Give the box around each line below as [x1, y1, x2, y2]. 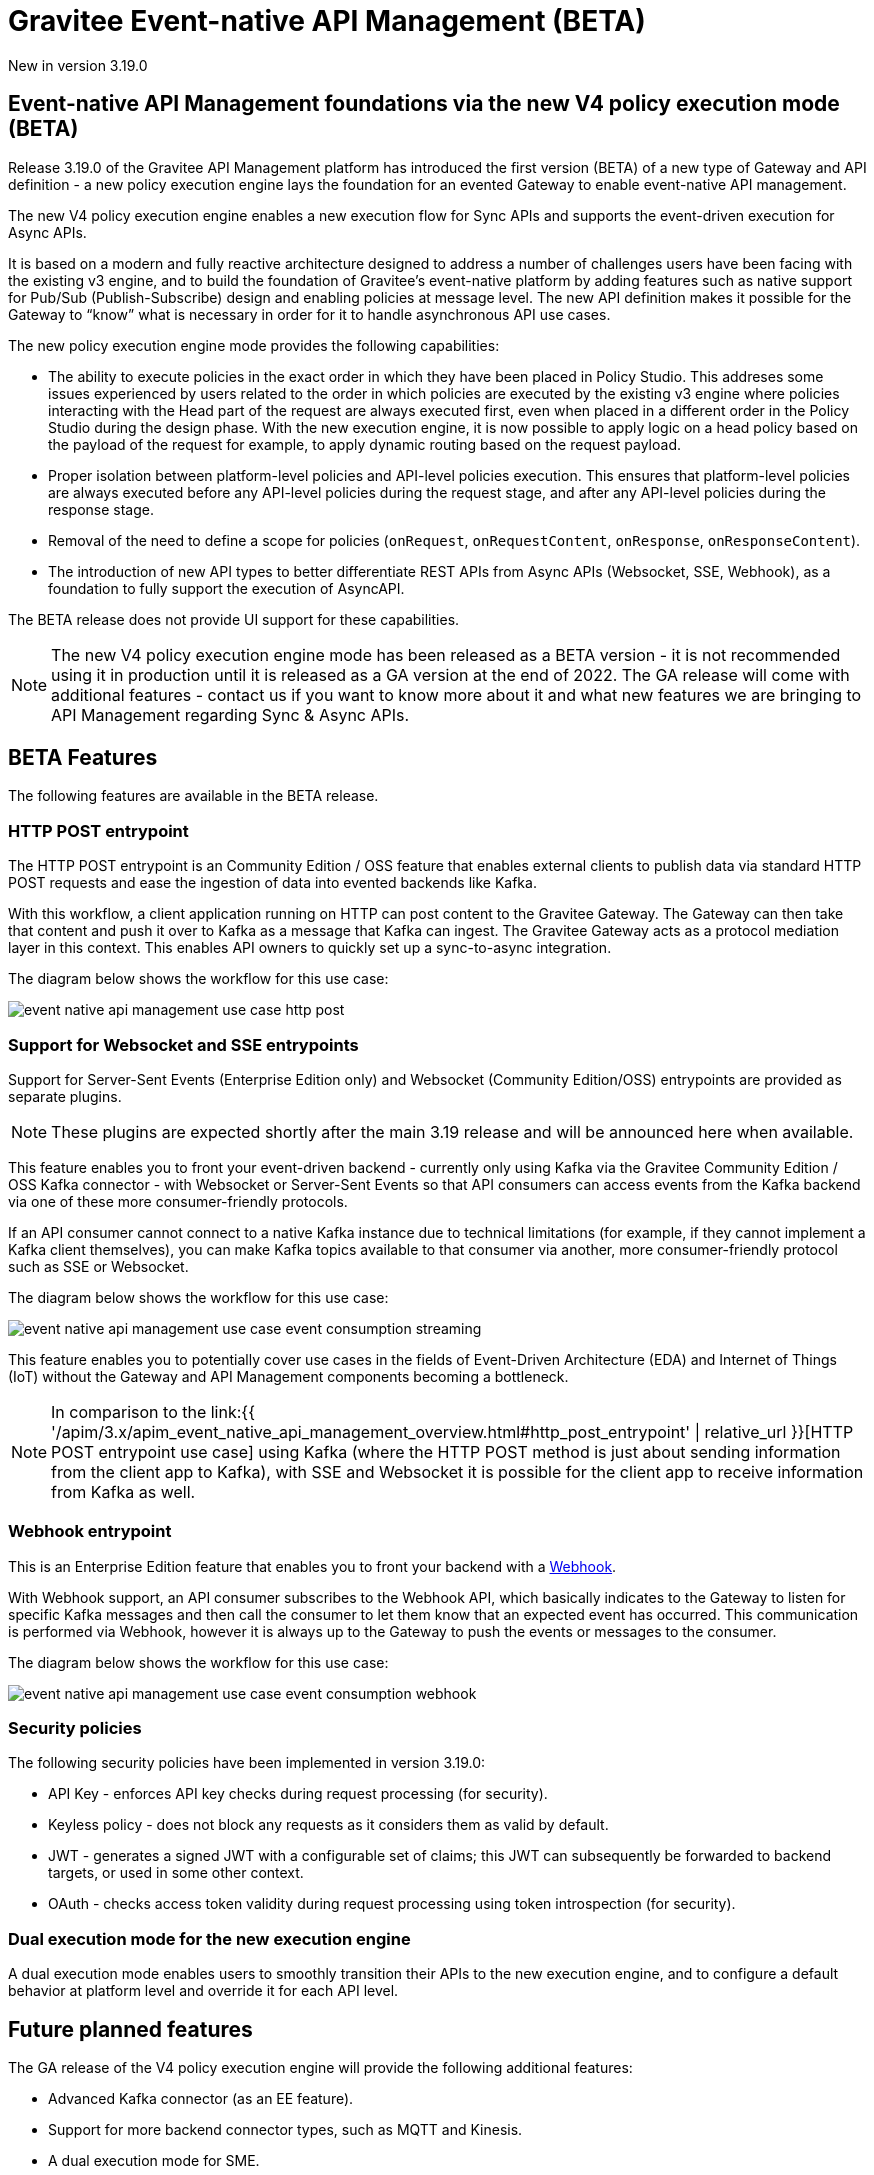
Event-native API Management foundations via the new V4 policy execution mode [8, 91, 840, 117]
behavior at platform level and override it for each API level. [8, 1982, 399, 2000]
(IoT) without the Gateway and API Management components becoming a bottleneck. [8, 1367, 569, 1385]
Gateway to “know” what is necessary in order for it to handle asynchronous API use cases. [8, 305, 611, 323]
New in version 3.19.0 [8, 56, 148, 74]
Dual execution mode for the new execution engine [8, 1928, 411, 1949]
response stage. [48, 500, 154, 518]
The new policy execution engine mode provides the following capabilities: [8, 336, 500, 354]
